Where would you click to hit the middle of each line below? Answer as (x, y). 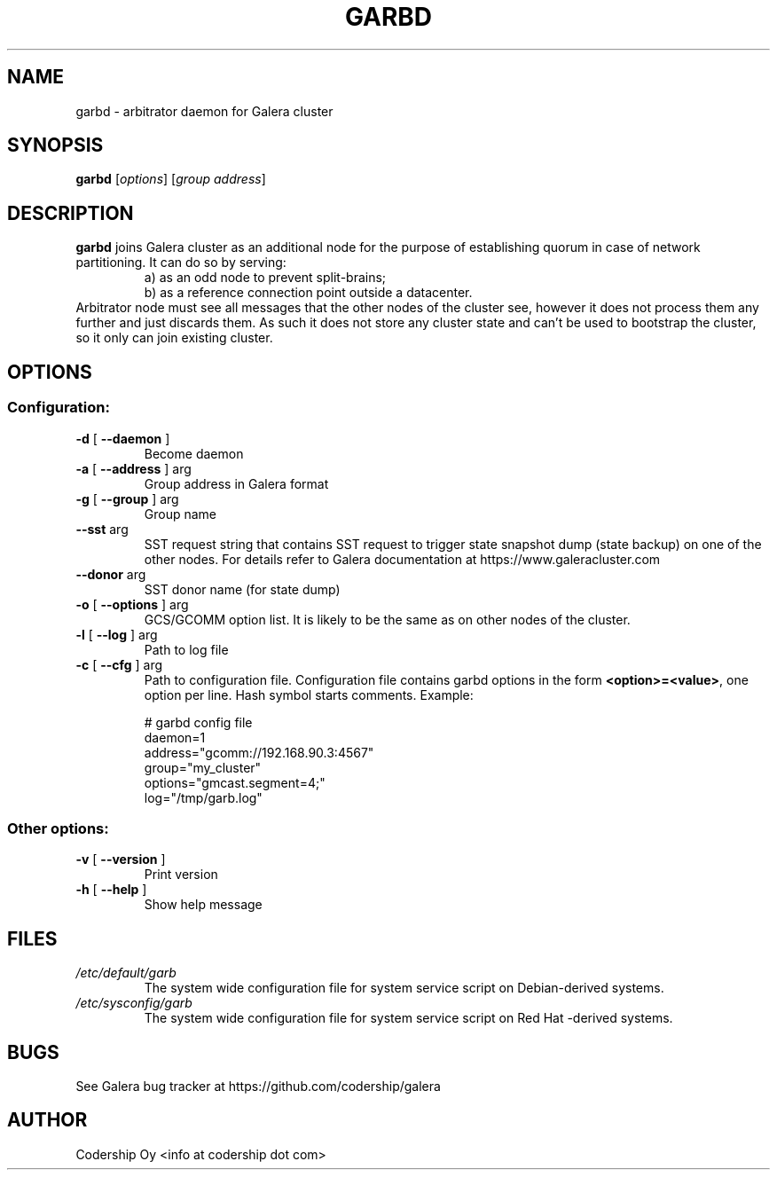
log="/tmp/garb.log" (203, 797)
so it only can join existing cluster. (174, 338)
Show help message (203, 905)
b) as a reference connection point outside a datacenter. (308, 293)
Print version (181, 875)
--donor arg (111, 574)
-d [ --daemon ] (123, 438)
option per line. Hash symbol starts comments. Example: (309, 694)
